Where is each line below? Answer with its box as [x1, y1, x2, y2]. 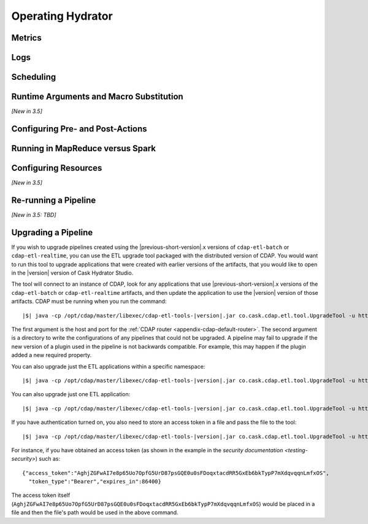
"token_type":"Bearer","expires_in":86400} [28, 478, 162, 485]
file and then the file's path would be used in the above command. [11, 509, 178, 516]
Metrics [11, 33, 42, 43]
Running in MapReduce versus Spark [11, 143, 156, 154]
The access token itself [11, 491, 71, 499]
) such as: [35, 455, 61, 463]
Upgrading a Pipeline [11, 227, 93, 238]
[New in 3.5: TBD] [11, 211, 56, 218]
